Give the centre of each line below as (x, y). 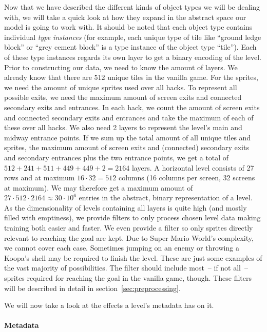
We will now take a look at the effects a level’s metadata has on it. (109, 305)
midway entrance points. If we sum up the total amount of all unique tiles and (128, 137)
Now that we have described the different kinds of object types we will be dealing (132, 7)
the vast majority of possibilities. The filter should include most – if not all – (126, 268)
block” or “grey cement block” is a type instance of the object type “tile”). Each (130, 47)
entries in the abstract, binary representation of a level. (166, 198)
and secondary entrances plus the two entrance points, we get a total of (117, 157)
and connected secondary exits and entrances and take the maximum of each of (129, 117)
